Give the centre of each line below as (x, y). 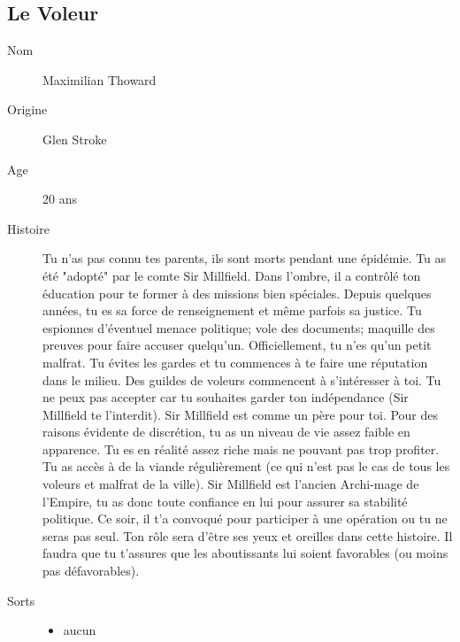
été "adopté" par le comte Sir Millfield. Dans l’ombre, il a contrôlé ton (232, 275)
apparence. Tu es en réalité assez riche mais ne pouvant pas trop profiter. (241, 449)
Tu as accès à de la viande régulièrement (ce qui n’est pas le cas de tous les (246, 466)
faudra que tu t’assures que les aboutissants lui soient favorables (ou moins (245, 553)
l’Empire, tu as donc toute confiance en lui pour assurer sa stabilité (225, 501)
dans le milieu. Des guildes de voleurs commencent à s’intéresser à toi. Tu (242, 379)
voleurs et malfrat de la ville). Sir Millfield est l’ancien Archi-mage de (231, 484)
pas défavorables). (91, 571)
